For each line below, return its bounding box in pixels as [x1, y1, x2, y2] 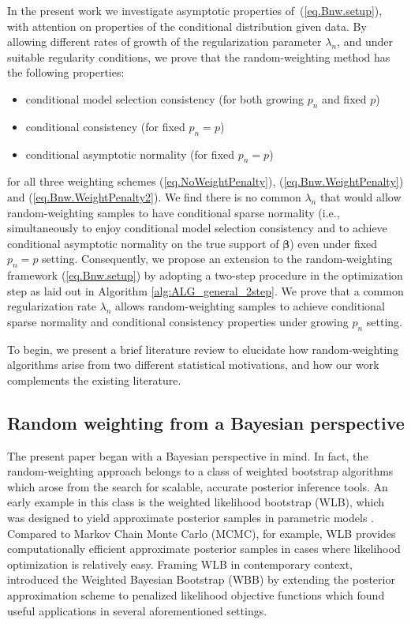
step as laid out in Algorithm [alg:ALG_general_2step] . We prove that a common [7, 282, 404, 299]
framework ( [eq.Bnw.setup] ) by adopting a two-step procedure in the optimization [7, 267, 403, 284]
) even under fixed [290, 235, 378, 251]
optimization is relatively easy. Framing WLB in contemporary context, [7, 555, 353, 572]
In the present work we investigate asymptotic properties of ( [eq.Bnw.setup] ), [7, 2, 383, 18]
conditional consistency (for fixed [25, 118, 185, 134]
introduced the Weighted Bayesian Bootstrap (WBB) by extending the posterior [7, 571, 395, 588]
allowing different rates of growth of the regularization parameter [7, 33, 322, 50]
